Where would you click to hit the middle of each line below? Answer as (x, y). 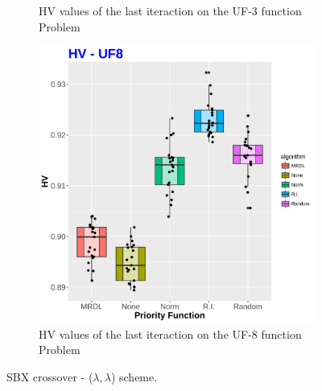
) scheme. (134, 376)
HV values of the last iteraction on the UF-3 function (170, 10)
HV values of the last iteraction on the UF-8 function (170, 333)
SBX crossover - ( (50, 376)
